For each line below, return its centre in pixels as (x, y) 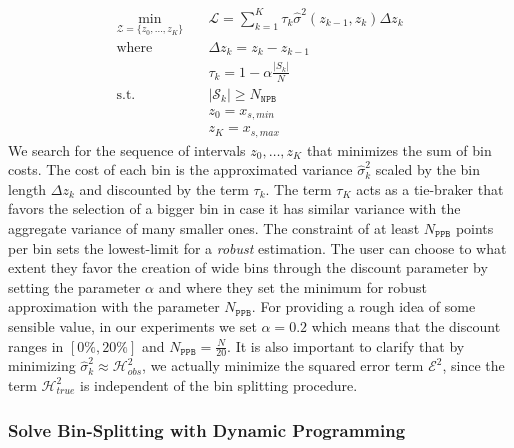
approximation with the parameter (114, 306)
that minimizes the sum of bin (399, 149)
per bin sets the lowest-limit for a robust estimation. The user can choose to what (257, 247)
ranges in (36, 345)
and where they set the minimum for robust (292, 286)
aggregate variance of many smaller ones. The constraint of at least (214, 228)
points (474, 228)
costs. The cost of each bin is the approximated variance (180, 169)
